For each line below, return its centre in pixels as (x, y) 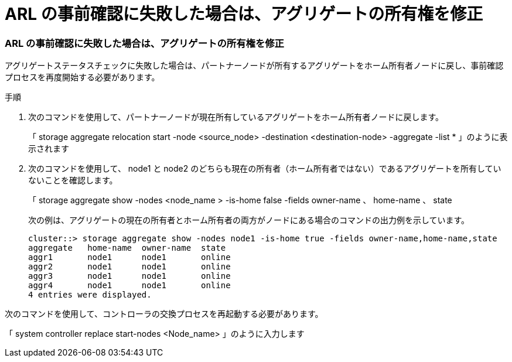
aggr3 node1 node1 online (129, 276)
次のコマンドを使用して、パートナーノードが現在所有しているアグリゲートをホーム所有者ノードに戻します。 (236, 117)
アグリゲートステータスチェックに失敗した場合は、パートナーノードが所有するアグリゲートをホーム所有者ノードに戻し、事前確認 (254, 66)
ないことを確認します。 (73, 180)
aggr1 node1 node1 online (129, 257)
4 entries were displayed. (90, 295)
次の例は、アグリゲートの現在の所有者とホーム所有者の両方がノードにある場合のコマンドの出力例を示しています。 (249, 220)
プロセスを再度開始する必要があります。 (82, 77)
